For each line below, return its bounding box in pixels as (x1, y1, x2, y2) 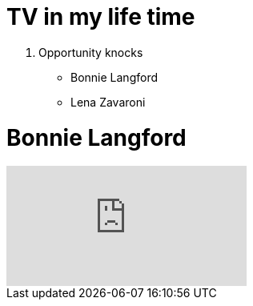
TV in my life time (6, 3, 195, 30)
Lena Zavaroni (70, 95, 146, 109)
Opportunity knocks (38, 45, 143, 59)
